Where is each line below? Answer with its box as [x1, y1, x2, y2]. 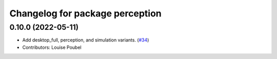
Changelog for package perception [9, 8, 162, 19]
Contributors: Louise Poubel [22, 44, 82, 50]
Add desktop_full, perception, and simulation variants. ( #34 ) [22, 37, 149, 43]
